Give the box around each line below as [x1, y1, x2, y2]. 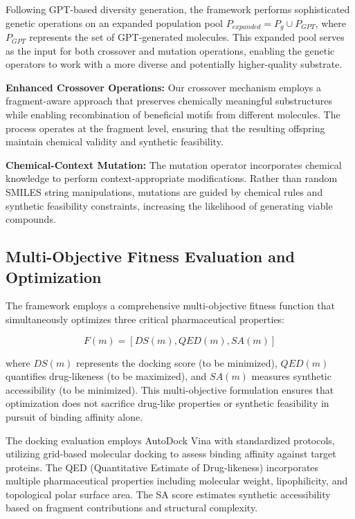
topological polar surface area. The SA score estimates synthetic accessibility [6, 486, 331, 501]
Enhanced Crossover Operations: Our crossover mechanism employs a [6, 80, 321, 94]
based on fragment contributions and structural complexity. [6, 500, 258, 515]
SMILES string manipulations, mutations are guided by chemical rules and [6, 184, 323, 199]
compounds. [6, 212, 56, 226]
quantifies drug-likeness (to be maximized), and [6, 369, 207, 383]
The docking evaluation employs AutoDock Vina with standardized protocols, [6, 432, 335, 447]
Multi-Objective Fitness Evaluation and [6, 246, 295, 267]
